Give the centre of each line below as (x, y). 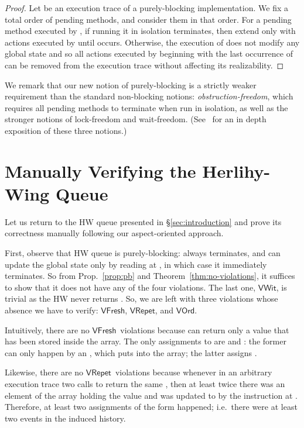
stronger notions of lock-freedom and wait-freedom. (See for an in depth (136, 119)
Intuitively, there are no (47, 329)
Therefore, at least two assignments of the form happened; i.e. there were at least (151, 407)
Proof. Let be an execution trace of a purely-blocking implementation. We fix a (146, 8)
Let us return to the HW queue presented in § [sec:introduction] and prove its (143, 221)
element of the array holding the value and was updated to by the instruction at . (151, 395)
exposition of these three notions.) (66, 130)
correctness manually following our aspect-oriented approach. (114, 233)
